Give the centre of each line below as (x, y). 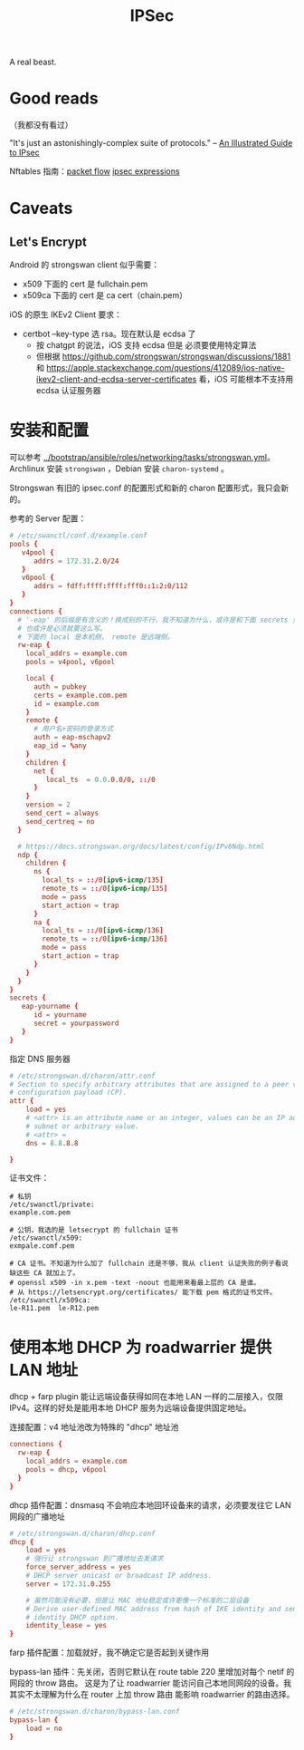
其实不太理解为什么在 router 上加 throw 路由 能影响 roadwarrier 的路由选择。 (152, 1695)
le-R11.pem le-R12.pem (54, 1309)
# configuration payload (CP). (68, 1093)
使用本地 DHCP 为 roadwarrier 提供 (141, 1347)
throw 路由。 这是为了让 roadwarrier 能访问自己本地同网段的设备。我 (163, 1683)
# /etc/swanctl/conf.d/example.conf (78, 536)
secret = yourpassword (76, 1024)
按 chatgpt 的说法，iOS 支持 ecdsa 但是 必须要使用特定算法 (146, 345)
